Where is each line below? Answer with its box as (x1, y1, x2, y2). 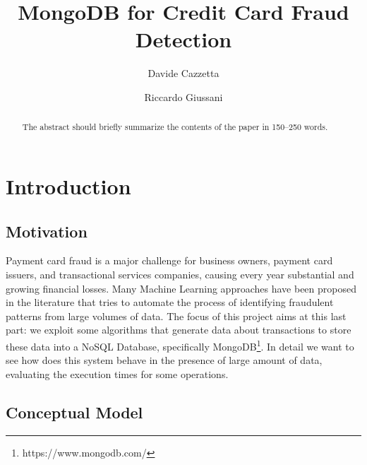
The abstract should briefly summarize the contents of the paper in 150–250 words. (22, 121, 328, 133)
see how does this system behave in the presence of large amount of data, (6, 353, 323, 367)
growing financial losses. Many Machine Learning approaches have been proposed (6, 281, 356, 295)
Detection (135, 25, 232, 54)
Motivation (6, 220, 88, 242)
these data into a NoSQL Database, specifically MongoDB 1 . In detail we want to (6, 336, 354, 353)
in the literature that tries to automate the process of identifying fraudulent (6, 295, 334, 310)
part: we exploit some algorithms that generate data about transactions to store (6, 322, 351, 337)
